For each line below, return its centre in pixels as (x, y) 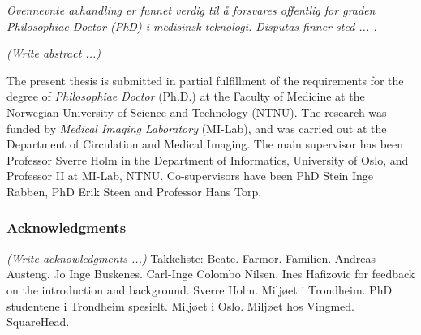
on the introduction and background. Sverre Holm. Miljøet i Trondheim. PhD (200, 289)
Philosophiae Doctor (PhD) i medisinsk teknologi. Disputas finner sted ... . (192, 26)
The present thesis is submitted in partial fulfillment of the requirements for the (205, 80)
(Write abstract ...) (54, 53)
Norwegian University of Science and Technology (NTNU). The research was (197, 112)
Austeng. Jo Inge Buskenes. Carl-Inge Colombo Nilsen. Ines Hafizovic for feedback (211, 274)
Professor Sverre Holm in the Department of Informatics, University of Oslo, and (208, 159)
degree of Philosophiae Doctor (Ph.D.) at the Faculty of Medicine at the (186, 96)
